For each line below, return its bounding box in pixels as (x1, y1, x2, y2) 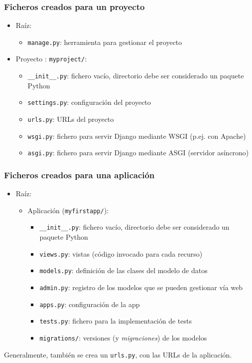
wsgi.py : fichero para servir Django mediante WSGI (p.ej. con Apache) (27, 130, 246, 141)
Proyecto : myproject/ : (15, 53, 87, 64)
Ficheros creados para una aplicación (4, 168, 155, 181)
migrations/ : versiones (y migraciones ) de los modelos (39, 333, 207, 343)
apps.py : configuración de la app (39, 299, 140, 309)
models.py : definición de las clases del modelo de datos (39, 265, 208, 276)
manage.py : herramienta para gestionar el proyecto (27, 36, 182, 47)
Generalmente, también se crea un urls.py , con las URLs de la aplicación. (4, 349, 232, 360)
